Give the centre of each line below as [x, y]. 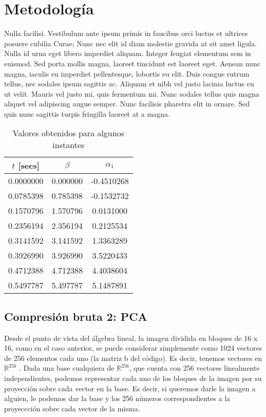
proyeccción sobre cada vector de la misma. [72, 408]
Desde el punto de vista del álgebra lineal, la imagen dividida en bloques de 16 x [131, 338]
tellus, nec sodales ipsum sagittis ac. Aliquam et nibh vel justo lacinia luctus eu [129, 84]
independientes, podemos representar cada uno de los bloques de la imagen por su [133, 378]
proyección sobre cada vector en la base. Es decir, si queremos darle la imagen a [130, 388]
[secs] [29, 166]
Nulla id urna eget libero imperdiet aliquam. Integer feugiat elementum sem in [128, 53]
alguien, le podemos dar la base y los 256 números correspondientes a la [117, 398]
